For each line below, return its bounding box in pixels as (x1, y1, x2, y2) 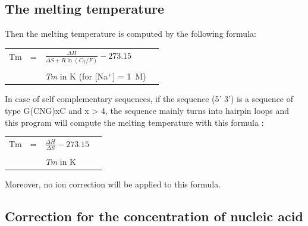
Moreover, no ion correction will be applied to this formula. (5, 178, 221, 190)
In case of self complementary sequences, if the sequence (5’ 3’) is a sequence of (5, 93, 294, 105)
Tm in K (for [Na (45, 70, 108, 82)
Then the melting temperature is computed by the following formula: (5, 27, 256, 40)
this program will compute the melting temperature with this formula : (5, 116, 264, 128)
